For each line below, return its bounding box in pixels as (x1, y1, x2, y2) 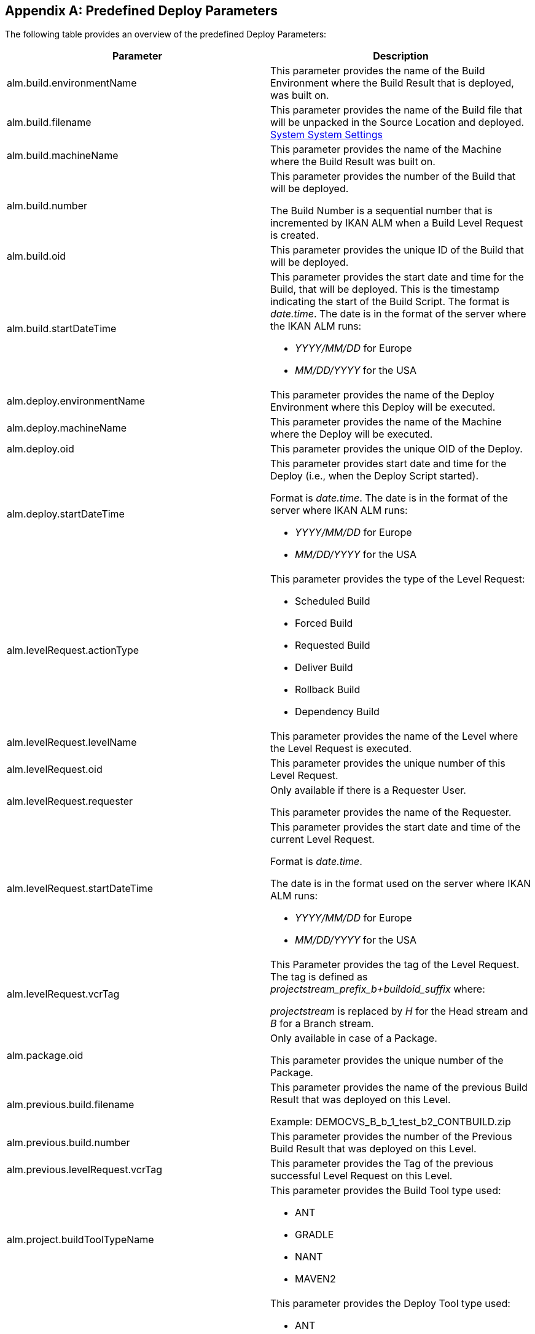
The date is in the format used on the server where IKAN (270, 877, 531, 890)
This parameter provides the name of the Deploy (270, 389, 494, 401)
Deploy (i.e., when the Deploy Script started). (270, 470, 479, 483)
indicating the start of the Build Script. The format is (270, 295, 510, 308)
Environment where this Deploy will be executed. (270, 401, 496, 414)
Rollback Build (295, 683, 361, 696)
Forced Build (295, 617, 353, 630)
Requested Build (295, 639, 370, 652)
